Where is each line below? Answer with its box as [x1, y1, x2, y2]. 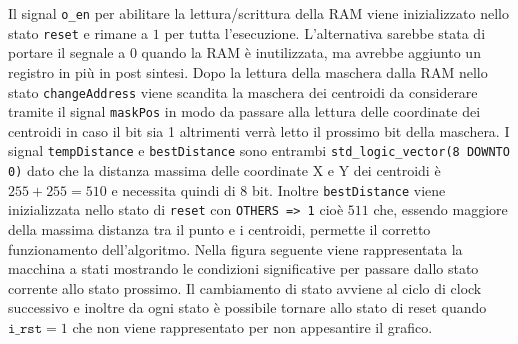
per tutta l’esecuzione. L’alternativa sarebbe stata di [164, 22, 486, 43]
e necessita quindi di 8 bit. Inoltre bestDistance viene [111, 179, 446, 200]
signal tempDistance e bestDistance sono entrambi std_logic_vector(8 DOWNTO [8, 140, 510, 161]
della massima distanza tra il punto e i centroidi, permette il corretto [8, 219, 431, 240]
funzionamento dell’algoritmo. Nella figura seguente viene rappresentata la [8, 238, 463, 259]
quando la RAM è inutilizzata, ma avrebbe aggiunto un [141, 42, 481, 63]
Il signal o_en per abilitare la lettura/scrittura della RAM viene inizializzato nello [8, 3, 509, 23]
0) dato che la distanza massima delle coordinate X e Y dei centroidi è [8, 160, 441, 181]
